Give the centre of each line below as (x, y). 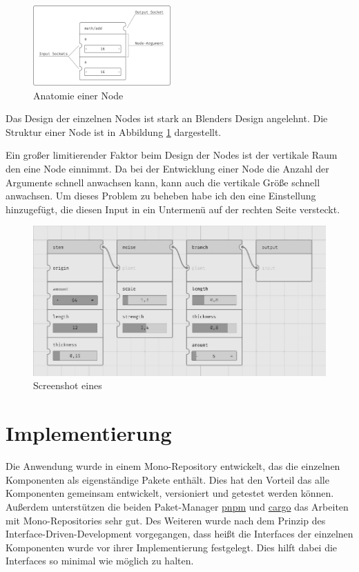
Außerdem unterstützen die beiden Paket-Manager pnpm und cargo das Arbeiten (177, 506)
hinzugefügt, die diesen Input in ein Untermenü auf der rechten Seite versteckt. (173, 209)
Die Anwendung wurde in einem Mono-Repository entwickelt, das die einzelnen (173, 466)
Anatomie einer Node (78, 95)
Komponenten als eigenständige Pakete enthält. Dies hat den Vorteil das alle (167, 479)
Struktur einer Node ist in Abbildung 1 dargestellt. (114, 131)
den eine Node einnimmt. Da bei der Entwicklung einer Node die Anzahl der (167, 168)
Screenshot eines (68, 385)
